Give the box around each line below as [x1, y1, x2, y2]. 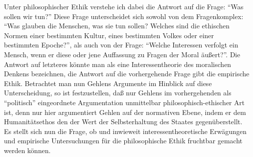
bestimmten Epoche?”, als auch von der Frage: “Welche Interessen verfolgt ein [4, 40, 238, 50]
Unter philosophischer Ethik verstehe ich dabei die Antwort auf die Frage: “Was [4, 1, 244, 11]
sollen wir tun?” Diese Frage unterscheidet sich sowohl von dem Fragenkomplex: [4, 11, 244, 21]
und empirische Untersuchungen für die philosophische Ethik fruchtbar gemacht [4, 135, 243, 146]
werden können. [4, 145, 51, 155]
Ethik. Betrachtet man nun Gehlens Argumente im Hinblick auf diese [4, 78, 212, 88]
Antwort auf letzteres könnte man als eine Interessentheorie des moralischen [4, 59, 231, 69]
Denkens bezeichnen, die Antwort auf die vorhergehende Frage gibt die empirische [4, 68, 250, 79]
